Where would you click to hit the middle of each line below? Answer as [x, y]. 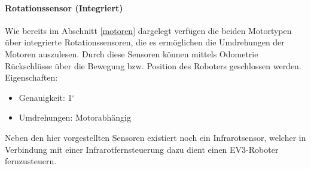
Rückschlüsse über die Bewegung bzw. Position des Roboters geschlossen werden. [153, 65]
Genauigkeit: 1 [45, 97]
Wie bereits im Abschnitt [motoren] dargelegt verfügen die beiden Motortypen [148, 30]
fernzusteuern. [31, 161]
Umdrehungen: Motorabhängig [75, 117]
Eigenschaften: [31, 77]
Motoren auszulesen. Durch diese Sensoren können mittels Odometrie [132, 53]
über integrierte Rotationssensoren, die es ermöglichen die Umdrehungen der [145, 42]
